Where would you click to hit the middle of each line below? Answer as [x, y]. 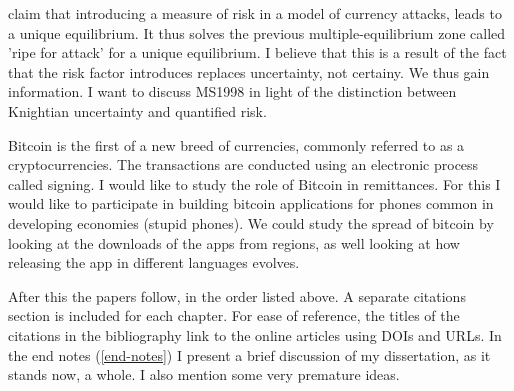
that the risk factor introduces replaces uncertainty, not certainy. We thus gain [249, 71]
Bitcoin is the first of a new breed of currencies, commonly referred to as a [236, 144]
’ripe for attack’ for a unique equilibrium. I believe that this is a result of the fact [257, 52]
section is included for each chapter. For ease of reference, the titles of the [234, 315]
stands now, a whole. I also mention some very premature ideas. [204, 374]
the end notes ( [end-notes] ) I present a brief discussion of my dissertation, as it [249, 354]
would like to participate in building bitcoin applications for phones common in [251, 203]
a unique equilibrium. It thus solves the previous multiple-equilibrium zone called [257, 32]
